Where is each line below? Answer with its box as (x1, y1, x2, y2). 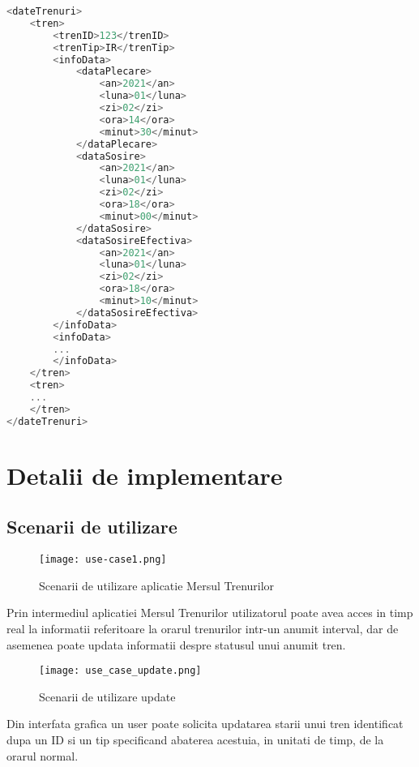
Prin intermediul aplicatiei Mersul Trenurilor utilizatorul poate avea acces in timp (6, 604, 413, 621)
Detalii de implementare (6, 458, 283, 491)
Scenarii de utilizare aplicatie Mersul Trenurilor (39, 576, 275, 593)
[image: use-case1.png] (39, 554, 167, 566)
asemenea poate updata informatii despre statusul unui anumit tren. (6, 636, 346, 653)
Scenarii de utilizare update (39, 688, 176, 705)
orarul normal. (6, 747, 79, 764)
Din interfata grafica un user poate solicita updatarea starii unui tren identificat (6, 715, 404, 732)
